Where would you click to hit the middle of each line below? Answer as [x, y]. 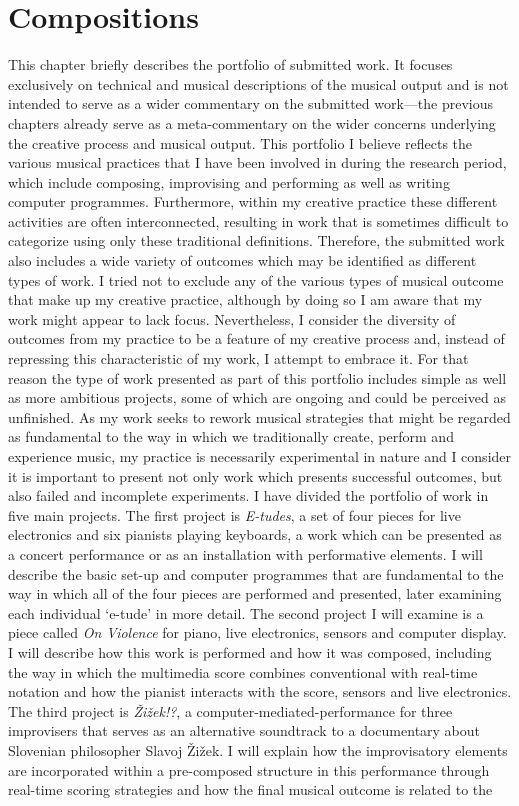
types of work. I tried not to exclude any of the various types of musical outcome [256, 279]
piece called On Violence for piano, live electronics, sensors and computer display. [257, 632]
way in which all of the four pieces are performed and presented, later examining [255, 593]
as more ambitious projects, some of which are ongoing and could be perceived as [257, 397]
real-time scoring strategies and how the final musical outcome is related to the [250, 789]
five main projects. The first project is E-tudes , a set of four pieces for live [234, 514]
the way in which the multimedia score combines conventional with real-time [243, 671]
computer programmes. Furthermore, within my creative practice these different [253, 201]
